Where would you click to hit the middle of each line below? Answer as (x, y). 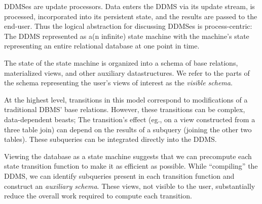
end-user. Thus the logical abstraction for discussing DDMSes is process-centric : (128, 26)
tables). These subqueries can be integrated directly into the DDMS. (110, 139)
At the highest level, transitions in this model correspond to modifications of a (126, 99)
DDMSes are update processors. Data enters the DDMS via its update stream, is (129, 6)
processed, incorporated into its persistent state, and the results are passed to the (131, 16)
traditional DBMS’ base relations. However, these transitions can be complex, (125, 109)
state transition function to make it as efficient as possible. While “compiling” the (131, 166)
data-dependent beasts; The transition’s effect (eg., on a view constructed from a (130, 119)
